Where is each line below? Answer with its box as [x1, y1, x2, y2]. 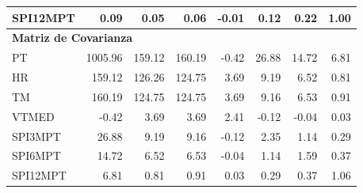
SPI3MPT [12, 127, 61, 144]
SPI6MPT [12, 147, 61, 164]
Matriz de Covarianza [12, 29, 133, 46]
